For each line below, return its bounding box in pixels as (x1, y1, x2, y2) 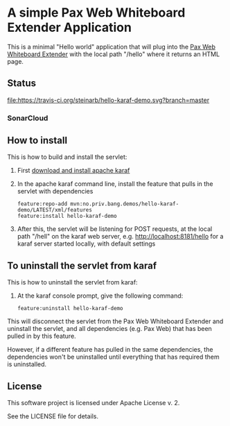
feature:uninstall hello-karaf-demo (17, 305, 123, 312)
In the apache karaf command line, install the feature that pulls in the (17, 180, 213, 188)
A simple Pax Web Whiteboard (7, 5, 186, 21)
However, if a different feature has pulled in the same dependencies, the (7, 346, 213, 354)
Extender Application (7, 19, 132, 35)
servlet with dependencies (17, 187, 94, 196)
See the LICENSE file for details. (7, 412, 99, 420)
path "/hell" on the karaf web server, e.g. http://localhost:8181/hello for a (17, 232, 224, 241)
